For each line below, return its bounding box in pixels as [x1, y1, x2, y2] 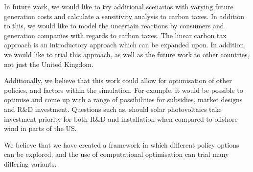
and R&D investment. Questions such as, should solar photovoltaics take [4, 104, 222, 114]
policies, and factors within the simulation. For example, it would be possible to [4, 85, 243, 95]
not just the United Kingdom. [4, 59, 93, 69]
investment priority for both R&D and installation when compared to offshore [4, 113, 238, 124]
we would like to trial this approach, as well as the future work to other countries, [4, 49, 250, 59]
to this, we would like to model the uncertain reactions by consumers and [4, 21, 224, 31]
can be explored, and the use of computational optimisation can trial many [4, 149, 229, 159]
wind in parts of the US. [4, 123, 77, 133]
